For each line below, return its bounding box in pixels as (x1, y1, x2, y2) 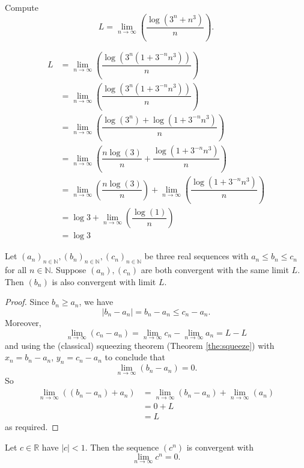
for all (5, 263, 27, 276)
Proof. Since (5, 295, 49, 308)
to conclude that (105, 351, 165, 363)
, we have (79, 295, 114, 308)
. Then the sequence (85, 440, 159, 453)
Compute (5, 1, 38, 13)
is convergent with (186, 440, 254, 453)
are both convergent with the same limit (141, 263, 289, 276)
